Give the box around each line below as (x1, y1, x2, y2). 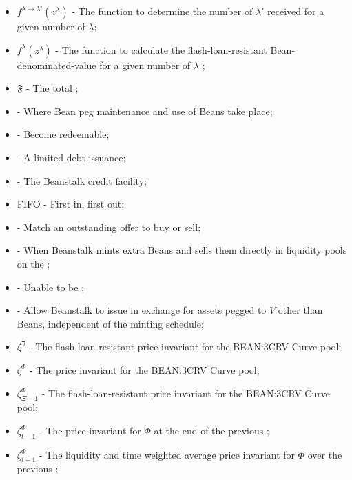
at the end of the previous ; (154, 423, 269, 437)
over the (307, 447, 342, 461)
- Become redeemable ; (17, 127, 110, 141)
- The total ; (26, 81, 79, 95)
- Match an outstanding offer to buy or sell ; (17, 219, 201, 234)
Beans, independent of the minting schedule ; (17, 316, 204, 330)
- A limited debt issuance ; (17, 150, 126, 164)
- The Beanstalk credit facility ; (17, 173, 147, 188)
